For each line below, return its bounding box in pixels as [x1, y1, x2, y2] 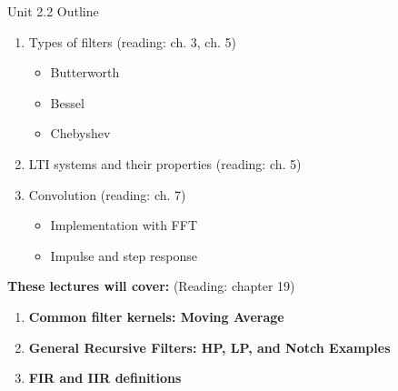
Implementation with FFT [50, 216, 197, 235]
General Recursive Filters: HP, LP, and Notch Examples [28, 337, 391, 356]
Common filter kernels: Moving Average [28, 306, 284, 326]
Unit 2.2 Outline [7, 2, 99, 20]
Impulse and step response [50, 246, 197, 265]
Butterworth [50, 63, 120, 82]
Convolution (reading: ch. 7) [28, 185, 186, 204]
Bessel [50, 93, 85, 112]
